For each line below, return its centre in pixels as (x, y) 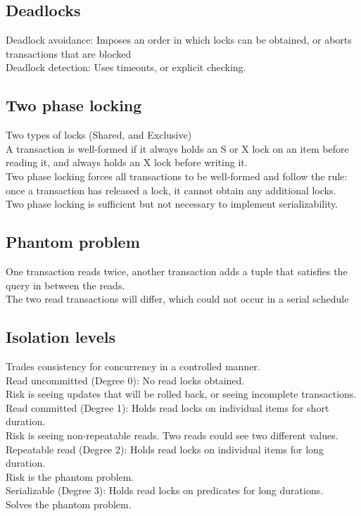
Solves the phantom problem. (69, 504)
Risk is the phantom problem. (70, 476)
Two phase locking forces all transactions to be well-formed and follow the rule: (177, 176)
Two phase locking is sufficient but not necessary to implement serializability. (172, 204)
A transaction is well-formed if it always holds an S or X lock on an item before (177, 148)
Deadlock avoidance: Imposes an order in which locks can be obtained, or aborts (179, 40)
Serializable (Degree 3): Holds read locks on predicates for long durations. (165, 490)
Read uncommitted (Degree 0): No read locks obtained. (125, 380)
